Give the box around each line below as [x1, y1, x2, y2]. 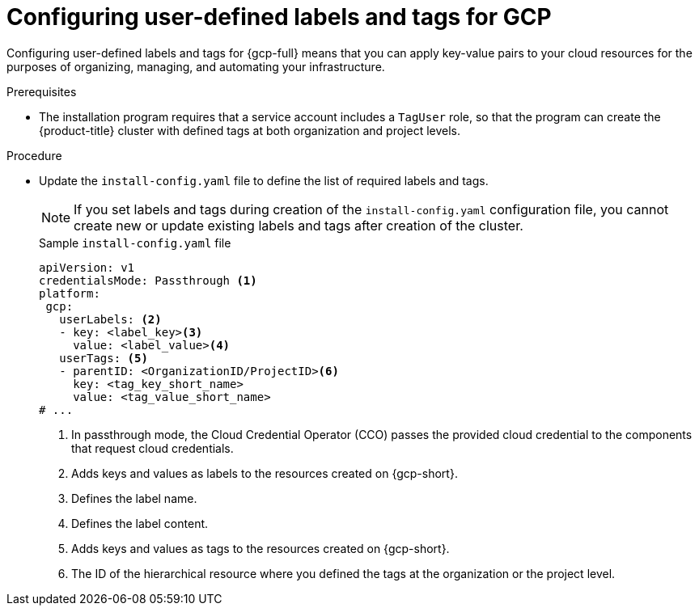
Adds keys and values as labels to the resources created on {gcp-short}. [71, 466, 458, 480]
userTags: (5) [59, 351, 148, 365]
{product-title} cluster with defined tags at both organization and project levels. [39, 123, 461, 137]
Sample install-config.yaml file [39, 235, 231, 250]
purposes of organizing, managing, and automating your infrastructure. [6, 59, 385, 74]
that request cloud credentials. [71, 441, 234, 455]
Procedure [6, 148, 62, 162]
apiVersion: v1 [39, 260, 135, 274]
